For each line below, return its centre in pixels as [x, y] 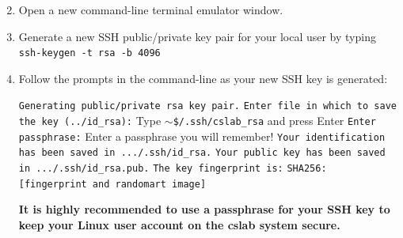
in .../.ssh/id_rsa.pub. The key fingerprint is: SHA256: [173, 169]
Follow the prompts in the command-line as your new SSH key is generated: [203, 78]
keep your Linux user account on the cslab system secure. [179, 224]
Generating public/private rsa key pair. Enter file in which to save [207, 106]
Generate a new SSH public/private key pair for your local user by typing [197, 36]
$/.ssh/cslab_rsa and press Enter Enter [274, 121]
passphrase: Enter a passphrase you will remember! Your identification [202, 136]
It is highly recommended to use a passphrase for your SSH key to [204, 209]
